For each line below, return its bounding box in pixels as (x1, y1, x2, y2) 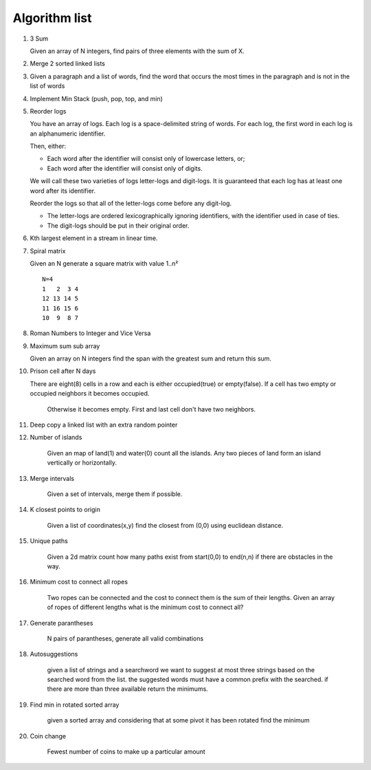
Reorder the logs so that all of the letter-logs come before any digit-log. (30, 200, 232, 208)
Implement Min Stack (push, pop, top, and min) (30, 94, 163, 103)
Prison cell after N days (30, 367, 96, 375)
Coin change (30, 731, 67, 740)
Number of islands (30, 434, 82, 442)
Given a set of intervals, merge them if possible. (47, 490, 183, 498)
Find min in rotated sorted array (30, 701, 120, 709)
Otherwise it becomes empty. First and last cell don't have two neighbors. (47, 405, 256, 413)
